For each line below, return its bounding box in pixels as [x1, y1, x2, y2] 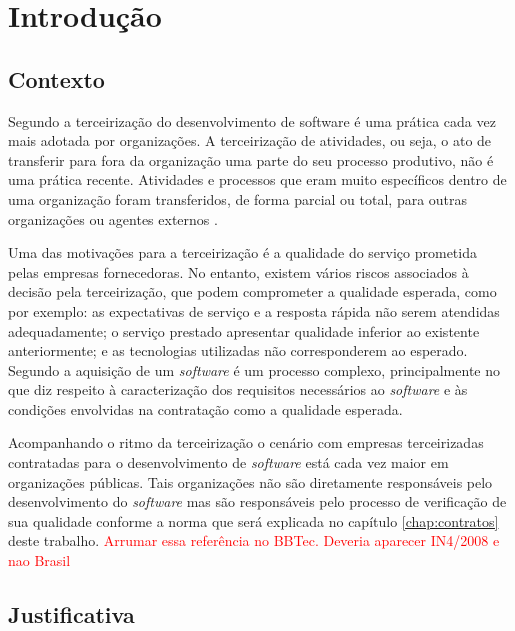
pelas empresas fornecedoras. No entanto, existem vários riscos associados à [8, 261, 469, 282]
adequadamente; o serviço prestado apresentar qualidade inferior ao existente [8, 320, 480, 341]
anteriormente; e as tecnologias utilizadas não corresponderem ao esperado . [8, 340, 468, 361]
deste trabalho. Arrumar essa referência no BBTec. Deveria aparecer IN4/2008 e [8, 530, 500, 551]
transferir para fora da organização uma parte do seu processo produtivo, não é [8, 149, 494, 170]
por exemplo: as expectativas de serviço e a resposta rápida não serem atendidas [8, 300, 500, 321]
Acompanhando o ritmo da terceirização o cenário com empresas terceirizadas [8, 432, 484, 453]
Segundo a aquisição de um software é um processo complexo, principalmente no [8, 359, 500, 380]
